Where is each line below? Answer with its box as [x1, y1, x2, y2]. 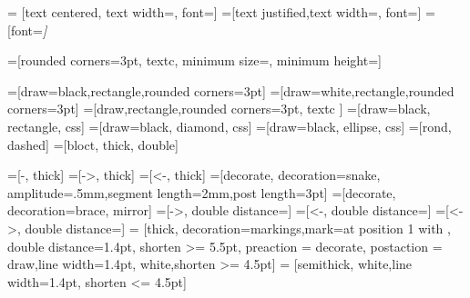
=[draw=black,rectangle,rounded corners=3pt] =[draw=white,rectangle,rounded [7, 81, 455, 100]
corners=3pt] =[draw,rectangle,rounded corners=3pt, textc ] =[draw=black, [7, 99, 431, 118]
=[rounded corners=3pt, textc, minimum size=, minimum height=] [7, 51, 382, 70]
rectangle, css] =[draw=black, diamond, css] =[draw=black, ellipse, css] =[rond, [7, 116, 452, 135]
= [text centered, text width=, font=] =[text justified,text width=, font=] [7, 3, 422, 21]
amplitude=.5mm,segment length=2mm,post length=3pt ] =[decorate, [7, 183, 396, 202]
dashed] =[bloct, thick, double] [7, 134, 179, 154]
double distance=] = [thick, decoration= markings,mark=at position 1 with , [25, 218, 451, 237]
